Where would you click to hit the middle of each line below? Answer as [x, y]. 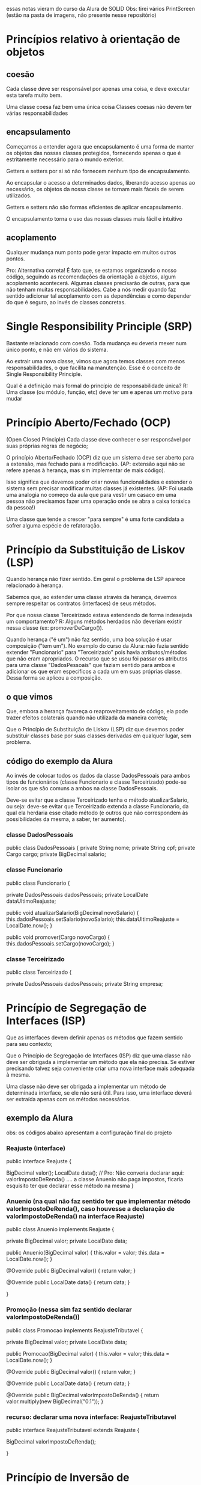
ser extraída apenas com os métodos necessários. [68, 1099]
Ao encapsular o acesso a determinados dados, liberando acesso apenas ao [101, 182]
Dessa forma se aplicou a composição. [54, 678]
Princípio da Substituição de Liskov [96, 549]
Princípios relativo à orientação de [93, 39]
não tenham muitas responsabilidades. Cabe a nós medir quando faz [91, 289]
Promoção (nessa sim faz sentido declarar [69, 1309]
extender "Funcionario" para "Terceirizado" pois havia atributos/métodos [97, 653]
